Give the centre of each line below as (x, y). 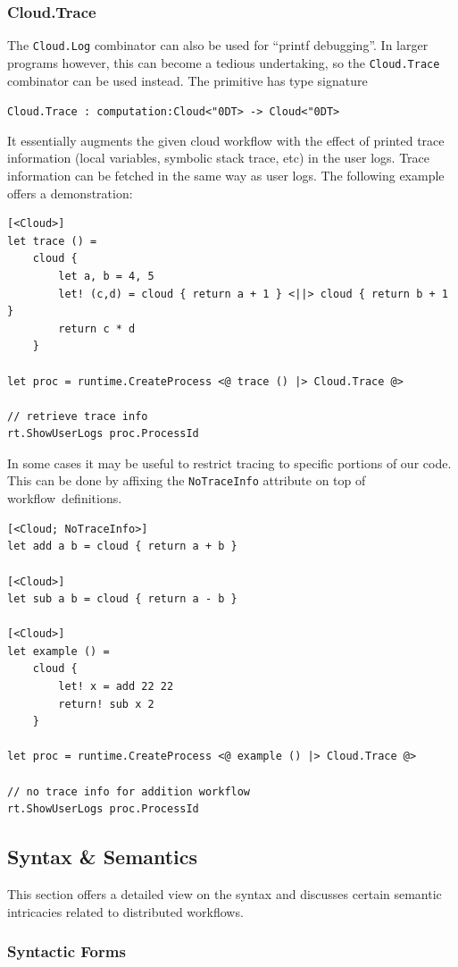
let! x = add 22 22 (116, 687)
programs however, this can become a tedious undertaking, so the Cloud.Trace (224, 62)
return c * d (97, 328)
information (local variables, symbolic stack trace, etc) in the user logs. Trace (219, 158)
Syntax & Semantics (103, 857)
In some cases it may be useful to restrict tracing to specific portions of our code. (229, 462)
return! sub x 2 (106, 704)
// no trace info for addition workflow (129, 791)
